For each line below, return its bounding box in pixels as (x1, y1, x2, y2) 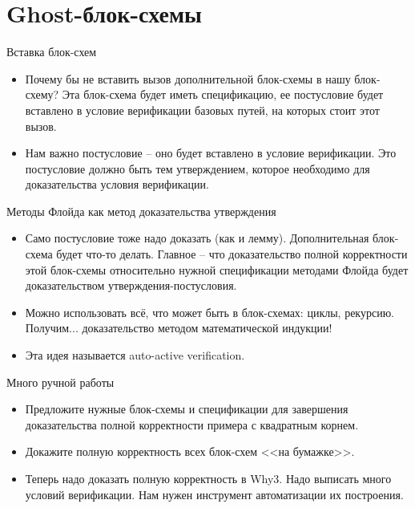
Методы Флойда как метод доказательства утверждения (6, 202, 276, 219)
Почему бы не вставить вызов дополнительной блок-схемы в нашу (25, 70, 351, 87)
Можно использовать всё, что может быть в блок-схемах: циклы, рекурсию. (25, 303, 395, 320)
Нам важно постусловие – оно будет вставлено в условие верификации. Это (25, 144, 397, 161)
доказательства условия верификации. (25, 176, 209, 193)
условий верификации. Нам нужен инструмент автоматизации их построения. (25, 486, 404, 502)
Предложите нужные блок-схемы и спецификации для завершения (25, 400, 349, 417)
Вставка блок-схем (6, 43, 97, 60)
